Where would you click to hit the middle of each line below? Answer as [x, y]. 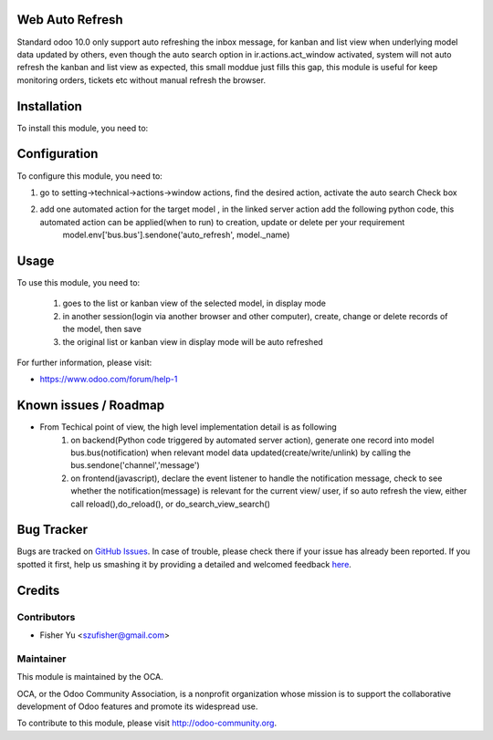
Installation [49, 106]
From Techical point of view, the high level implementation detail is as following [188, 427]
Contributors [46, 617]
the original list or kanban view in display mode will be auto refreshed [193, 341]
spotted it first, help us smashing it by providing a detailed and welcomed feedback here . [184, 564]
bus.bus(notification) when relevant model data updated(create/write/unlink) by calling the [241, 453]
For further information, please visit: [84, 362]
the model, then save [102, 329]
